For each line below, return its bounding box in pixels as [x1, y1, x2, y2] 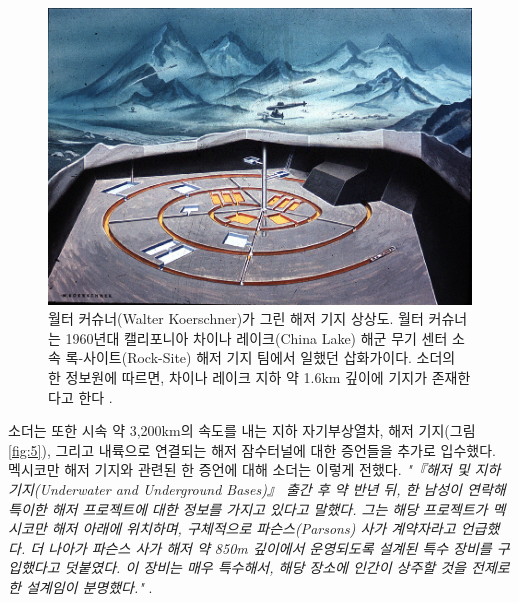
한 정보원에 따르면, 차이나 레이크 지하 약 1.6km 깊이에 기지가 [48, 367, 428, 388]
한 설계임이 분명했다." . [8, 576, 153, 597]
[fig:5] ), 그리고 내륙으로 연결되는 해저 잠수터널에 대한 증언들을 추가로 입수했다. [8, 439, 496, 460]
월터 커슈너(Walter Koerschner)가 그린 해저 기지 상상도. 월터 [48, 308, 424, 329]
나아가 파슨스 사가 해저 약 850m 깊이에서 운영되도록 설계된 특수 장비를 [48, 537, 492, 558]
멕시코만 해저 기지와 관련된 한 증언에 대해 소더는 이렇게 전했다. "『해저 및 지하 [8, 459, 501, 480]
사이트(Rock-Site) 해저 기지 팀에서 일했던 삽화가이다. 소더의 [83, 347, 456, 368]
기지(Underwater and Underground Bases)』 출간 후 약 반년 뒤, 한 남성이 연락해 [8, 479, 506, 499]
